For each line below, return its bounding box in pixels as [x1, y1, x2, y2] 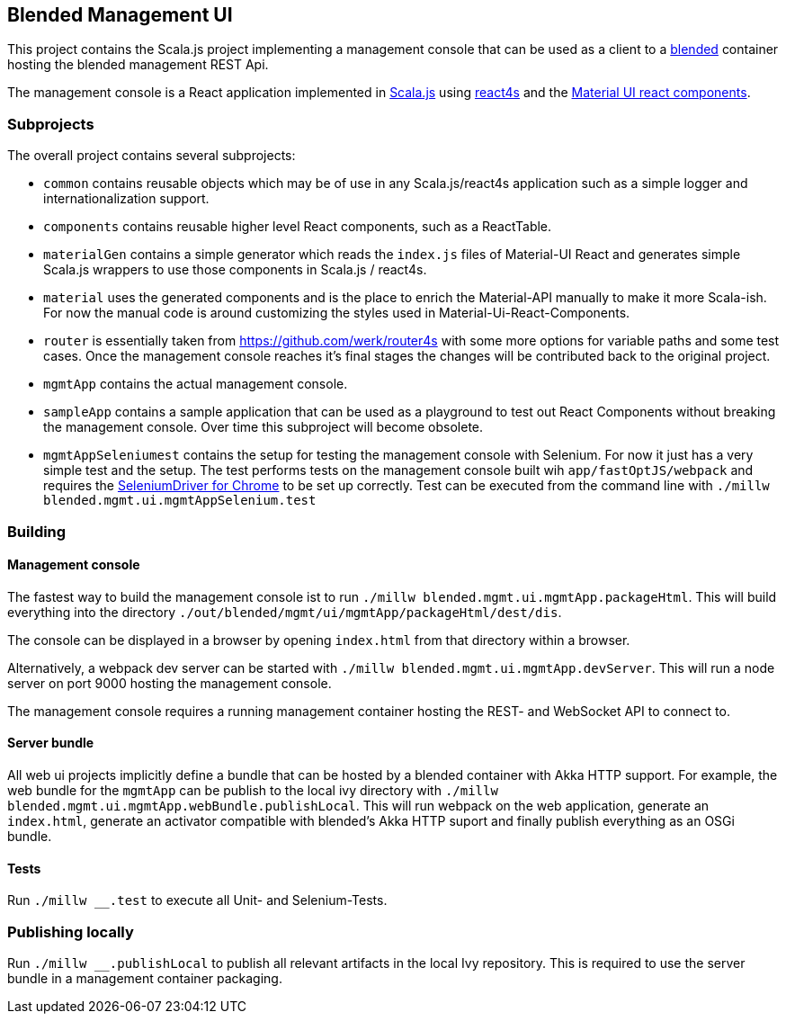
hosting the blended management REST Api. [7, 57, 269, 73]
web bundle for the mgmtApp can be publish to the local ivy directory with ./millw [7, 782, 498, 798]
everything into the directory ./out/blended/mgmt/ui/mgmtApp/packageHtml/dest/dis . [7, 604, 562, 620]
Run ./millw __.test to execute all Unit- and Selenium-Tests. [7, 892, 388, 909]
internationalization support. [43, 191, 210, 207]
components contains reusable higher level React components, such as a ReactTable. [43, 219, 552, 235]
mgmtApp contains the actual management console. [43, 376, 348, 392]
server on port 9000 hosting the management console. [7, 675, 332, 691]
